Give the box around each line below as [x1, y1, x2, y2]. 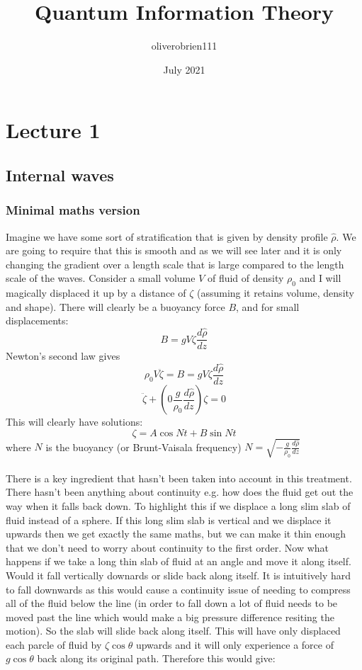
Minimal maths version [6, 201, 140, 219]
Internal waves [6, 164, 114, 186]
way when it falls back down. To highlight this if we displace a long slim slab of [6, 498, 351, 513]
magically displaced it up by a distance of [6, 285, 186, 300]
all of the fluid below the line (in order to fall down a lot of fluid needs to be [6, 596, 338, 611]
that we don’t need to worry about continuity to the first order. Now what [6, 540, 329, 555]
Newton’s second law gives [6, 348, 120, 363]
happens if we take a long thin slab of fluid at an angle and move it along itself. [6, 554, 351, 569]
